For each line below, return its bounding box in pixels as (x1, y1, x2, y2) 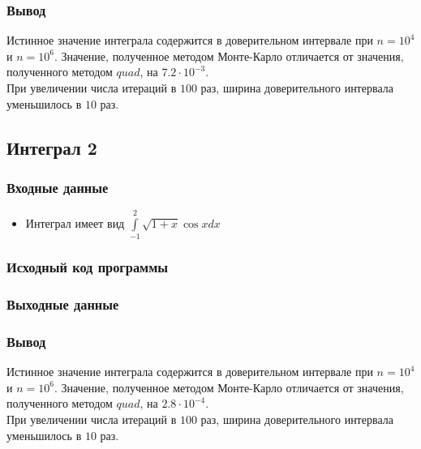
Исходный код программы (6, 257, 169, 277)
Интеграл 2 (6, 135, 97, 160)
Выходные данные (6, 294, 119, 314)
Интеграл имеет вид (25, 214, 125, 231)
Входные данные (6, 177, 109, 197)
